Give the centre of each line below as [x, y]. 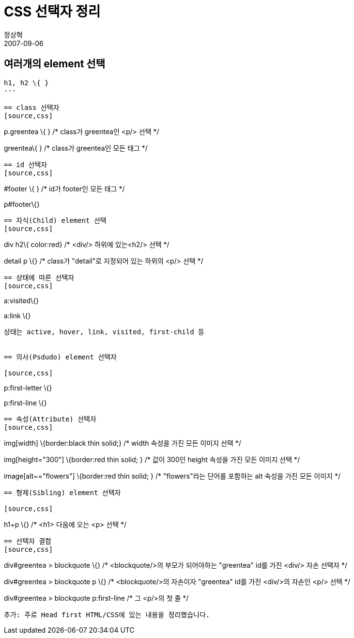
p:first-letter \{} [28, 388]
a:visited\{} [22, 300]
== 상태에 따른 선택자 [39, 277]
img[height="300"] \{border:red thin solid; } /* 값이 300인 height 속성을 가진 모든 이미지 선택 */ [152, 459]
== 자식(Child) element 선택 [55, 220]
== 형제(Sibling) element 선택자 [62, 492]
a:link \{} [17, 315]
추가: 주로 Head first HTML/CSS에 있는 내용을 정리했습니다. [107, 615]
